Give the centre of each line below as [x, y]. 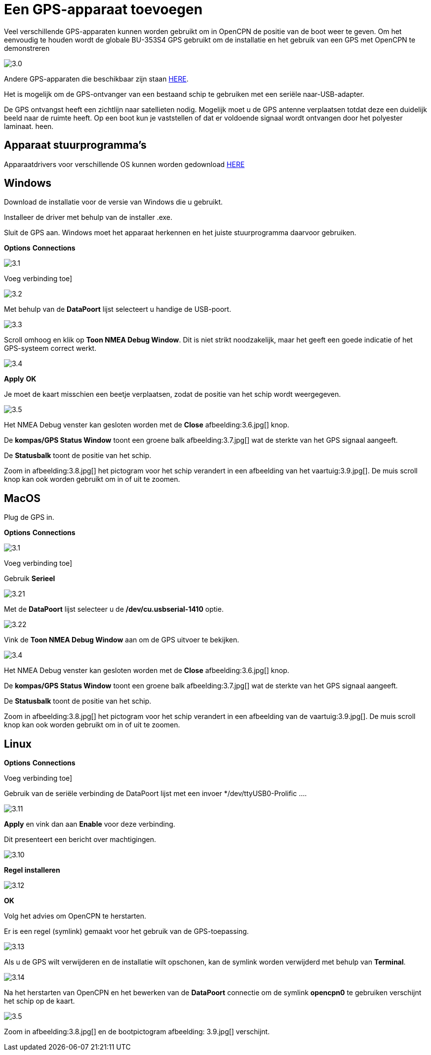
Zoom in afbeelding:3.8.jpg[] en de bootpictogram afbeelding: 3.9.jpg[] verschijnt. [137, 1032]
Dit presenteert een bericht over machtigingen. [80, 840]
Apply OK [20, 379]
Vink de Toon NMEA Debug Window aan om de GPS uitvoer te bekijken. [122, 640]
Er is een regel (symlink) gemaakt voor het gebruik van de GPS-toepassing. [126, 931]
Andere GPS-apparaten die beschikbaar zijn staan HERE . [96, 79]
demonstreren [27, 48]
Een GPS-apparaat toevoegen [103, 9]
